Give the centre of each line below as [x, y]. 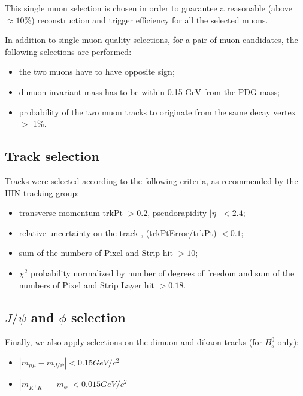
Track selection [52, 156]
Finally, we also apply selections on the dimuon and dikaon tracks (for [134, 342]
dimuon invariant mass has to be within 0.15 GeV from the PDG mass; [149, 91]
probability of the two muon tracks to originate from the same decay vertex [157, 112]
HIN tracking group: [42, 192]
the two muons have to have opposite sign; [97, 71]
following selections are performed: [68, 51]
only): [288, 342]
